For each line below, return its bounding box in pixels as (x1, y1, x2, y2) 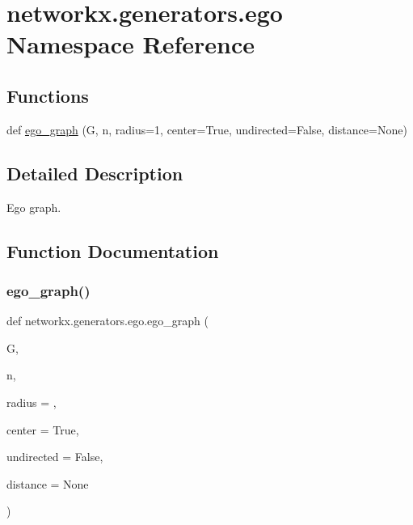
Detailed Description (6, 160, 183, 185)
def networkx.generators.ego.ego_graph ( (6, 312, 209, 329)
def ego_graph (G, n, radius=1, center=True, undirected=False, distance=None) (6, 121, 407, 138)
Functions (6, 83, 89, 108)
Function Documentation (6, 238, 219, 263)
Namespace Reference (6, 28, 255, 61)
